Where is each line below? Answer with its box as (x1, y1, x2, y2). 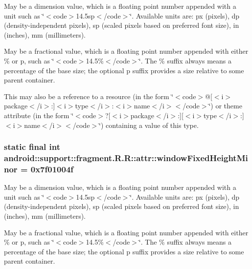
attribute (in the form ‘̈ (4, 110, 74, 120)
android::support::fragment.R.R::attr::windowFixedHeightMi (4, 151, 248, 164)
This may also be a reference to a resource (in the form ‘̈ (4, 91, 174, 101)
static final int (4, 141, 61, 153)
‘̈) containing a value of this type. (99, 120, 199, 130)
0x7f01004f (30, 163, 74, 175)
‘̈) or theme (208, 101, 242, 111)
